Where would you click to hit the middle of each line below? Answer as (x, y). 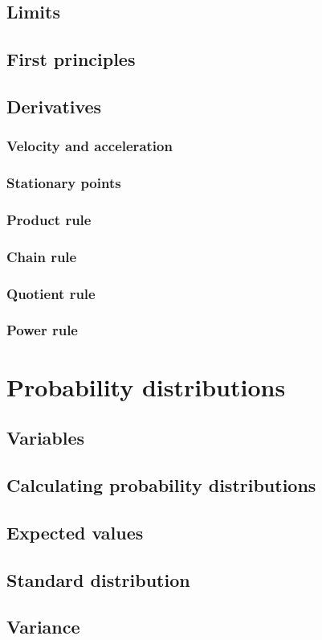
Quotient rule (51, 293)
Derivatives (54, 106)
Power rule (42, 330)
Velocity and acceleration (90, 146)
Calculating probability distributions (161, 484)
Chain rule (42, 256)
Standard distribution (98, 579)
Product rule (49, 219)
